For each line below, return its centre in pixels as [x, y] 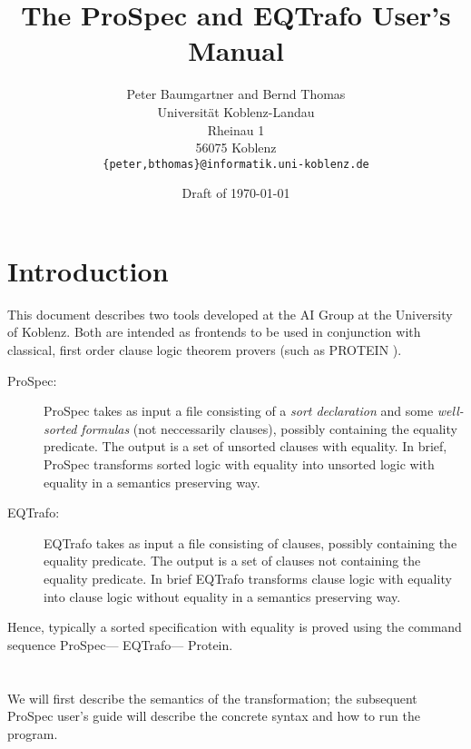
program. [33, 733]
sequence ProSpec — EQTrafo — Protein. [120, 644]
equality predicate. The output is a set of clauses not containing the [232, 561]
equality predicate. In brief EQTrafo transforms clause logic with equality [248, 578]
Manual [236, 50]
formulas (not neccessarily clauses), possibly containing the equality [269, 428]
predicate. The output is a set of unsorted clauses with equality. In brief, [245, 446]
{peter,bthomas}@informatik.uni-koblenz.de [236, 164]
